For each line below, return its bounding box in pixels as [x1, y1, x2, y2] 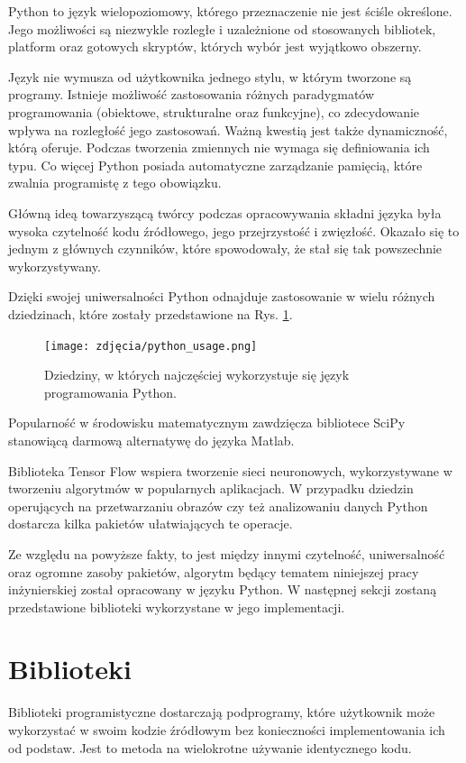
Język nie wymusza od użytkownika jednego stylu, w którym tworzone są [8, 67, 412, 86]
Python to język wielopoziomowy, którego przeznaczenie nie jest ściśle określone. [8, 2, 452, 20]
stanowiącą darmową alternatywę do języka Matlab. [8, 430, 295, 449]
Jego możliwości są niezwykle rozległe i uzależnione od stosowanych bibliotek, [8, 19, 436, 38]
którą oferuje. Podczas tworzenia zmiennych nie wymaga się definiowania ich [8, 138, 430, 157]
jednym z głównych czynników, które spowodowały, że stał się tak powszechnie [8, 239, 443, 258]
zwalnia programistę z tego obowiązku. [8, 173, 222, 192]
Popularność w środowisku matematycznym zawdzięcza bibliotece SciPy [8, 413, 406, 432]
